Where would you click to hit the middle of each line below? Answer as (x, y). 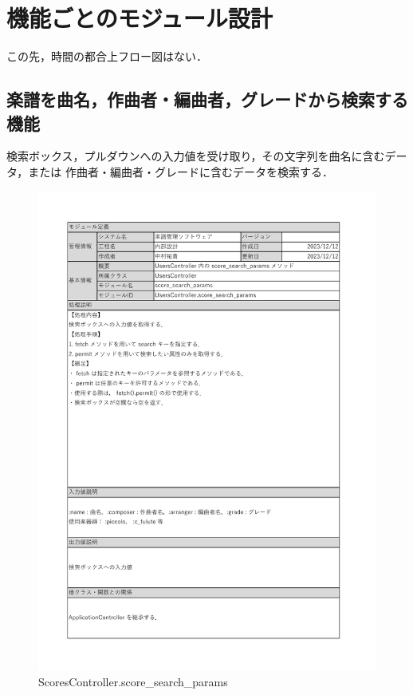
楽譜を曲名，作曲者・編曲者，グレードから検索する (207, 99)
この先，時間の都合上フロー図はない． (107, 56)
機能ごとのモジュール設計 (140, 18)
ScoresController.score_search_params (133, 681)
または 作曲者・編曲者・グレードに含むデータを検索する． (181, 171)
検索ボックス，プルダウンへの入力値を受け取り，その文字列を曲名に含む (196, 156)
